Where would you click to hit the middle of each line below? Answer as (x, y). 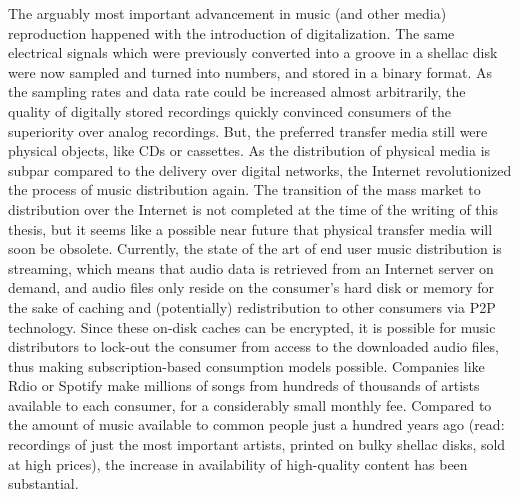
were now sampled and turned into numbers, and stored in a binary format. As (250, 71)
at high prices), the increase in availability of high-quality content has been (238, 463)
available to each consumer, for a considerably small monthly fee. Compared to (250, 404)
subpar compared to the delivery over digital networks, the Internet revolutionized (260, 169)
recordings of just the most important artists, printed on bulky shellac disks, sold (257, 444)
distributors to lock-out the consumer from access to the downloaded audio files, (253, 346)
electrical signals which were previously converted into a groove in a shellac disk (253, 52)
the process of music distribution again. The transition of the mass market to (244, 189)
